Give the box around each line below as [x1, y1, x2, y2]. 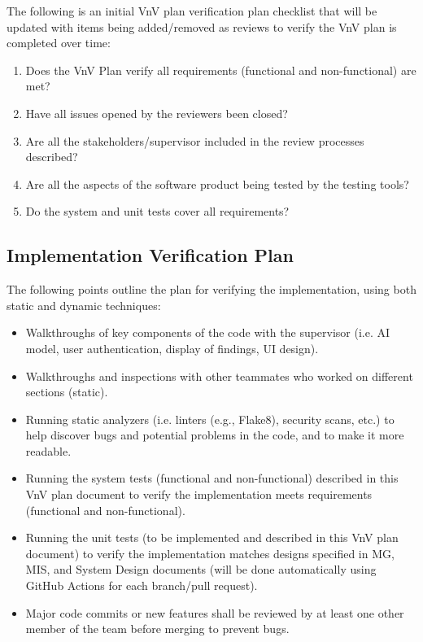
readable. [25, 442, 72, 459]
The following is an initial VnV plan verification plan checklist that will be [7, 2, 377, 19]
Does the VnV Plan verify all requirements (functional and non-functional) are [25, 61, 416, 78]
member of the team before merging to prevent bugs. [25, 620, 290, 637]
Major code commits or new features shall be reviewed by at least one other [25, 604, 404, 621]
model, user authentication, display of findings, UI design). [25, 339, 319, 356]
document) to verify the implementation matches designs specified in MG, [25, 544, 395, 561]
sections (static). [25, 383, 108, 400]
